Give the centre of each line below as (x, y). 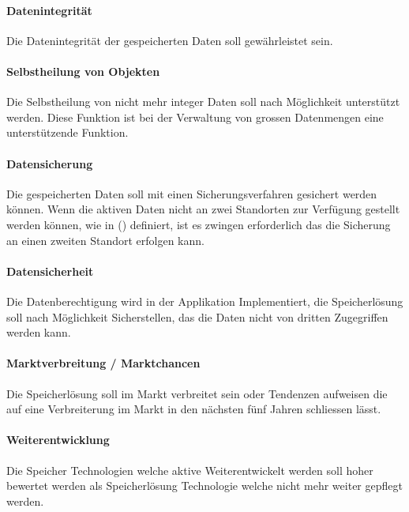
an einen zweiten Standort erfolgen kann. (105, 240)
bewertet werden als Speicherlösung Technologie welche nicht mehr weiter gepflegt (204, 486)
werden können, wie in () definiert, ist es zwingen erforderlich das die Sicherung (199, 224)
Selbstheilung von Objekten (83, 71)
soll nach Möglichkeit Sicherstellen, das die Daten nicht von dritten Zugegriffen (197, 316)
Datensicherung (50, 163)
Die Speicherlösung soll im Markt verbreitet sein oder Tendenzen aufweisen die (197, 393)
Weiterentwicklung (58, 440)
